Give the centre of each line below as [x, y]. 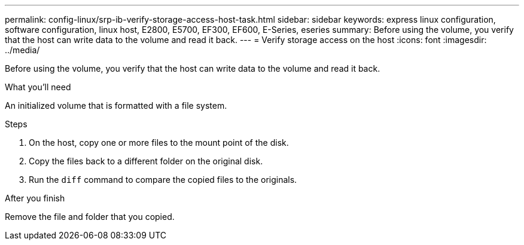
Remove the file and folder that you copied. [90, 217]
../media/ [22, 50]
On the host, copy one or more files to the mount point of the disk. [159, 143]
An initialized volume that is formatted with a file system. [116, 105]
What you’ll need [38, 87]
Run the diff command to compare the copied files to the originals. [163, 180]
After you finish [35, 198]
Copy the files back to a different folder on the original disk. [146, 161]
